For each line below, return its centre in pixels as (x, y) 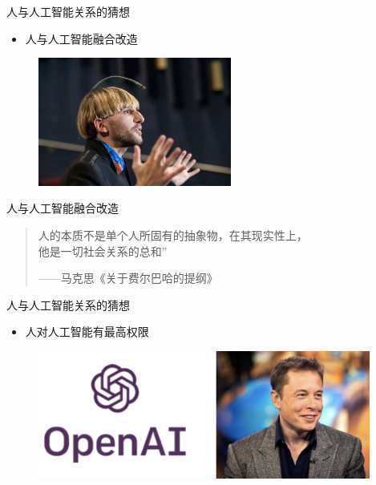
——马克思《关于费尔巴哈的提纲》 (128, 278)
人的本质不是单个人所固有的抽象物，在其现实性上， (173, 235)
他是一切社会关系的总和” (103, 251)
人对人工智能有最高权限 (87, 331)
